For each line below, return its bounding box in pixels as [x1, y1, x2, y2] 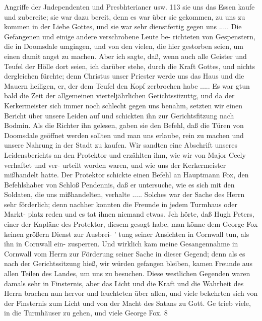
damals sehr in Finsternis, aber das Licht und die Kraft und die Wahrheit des [4, 278, 244, 288]
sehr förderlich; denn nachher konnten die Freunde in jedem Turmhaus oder [4, 199, 238, 209]
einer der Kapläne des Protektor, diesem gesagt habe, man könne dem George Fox [4, 219, 258, 229]
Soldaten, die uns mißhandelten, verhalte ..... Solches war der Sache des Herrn [4, 189, 245, 200]
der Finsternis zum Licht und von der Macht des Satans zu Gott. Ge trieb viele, [4, 297, 251, 308]
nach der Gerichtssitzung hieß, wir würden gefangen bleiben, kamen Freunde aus [4, 258, 253, 269]
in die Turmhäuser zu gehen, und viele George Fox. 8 [4, 307, 168, 318]
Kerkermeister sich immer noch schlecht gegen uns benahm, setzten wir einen [4, 100, 243, 110]
